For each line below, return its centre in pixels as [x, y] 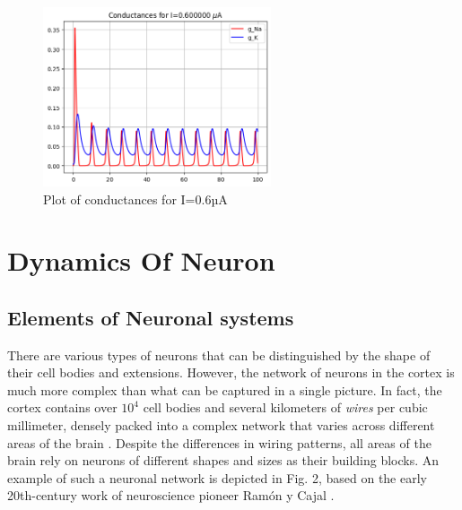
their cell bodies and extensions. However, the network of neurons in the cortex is [231, 372]
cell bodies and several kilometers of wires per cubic [285, 407]
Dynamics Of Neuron [141, 260]
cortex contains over [62, 407]
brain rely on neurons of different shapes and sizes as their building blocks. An [223, 460]
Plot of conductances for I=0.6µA [135, 199]
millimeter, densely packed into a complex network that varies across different [221, 425]
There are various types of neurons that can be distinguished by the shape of [219, 354]
